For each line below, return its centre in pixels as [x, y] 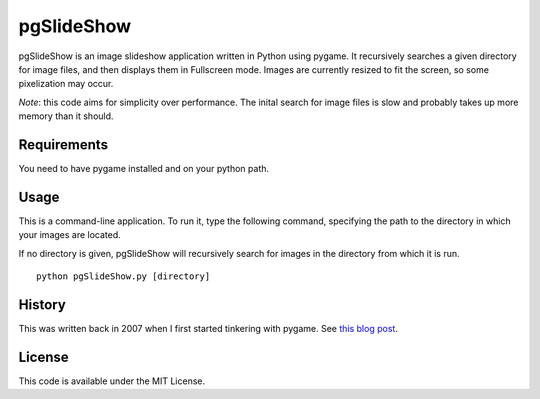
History [42, 304]
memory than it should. [66, 116]
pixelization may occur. [66, 84]
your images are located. [70, 235]
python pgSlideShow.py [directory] [123, 276]
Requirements [63, 144]
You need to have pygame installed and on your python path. [144, 169]
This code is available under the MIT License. [111, 381]
